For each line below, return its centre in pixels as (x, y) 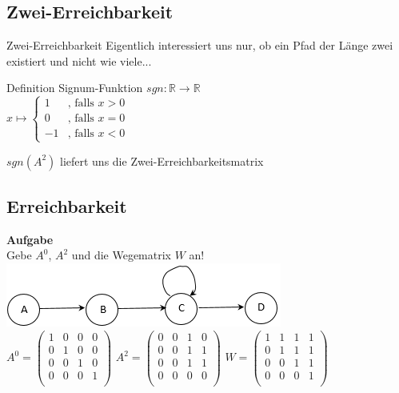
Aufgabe (30, 239)
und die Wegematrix (121, 255)
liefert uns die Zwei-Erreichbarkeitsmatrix (162, 160)
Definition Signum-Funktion (75, 88)
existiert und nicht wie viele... (79, 60)
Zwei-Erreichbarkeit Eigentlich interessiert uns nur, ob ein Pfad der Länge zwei (200, 45)
